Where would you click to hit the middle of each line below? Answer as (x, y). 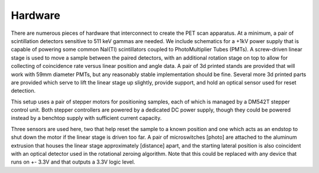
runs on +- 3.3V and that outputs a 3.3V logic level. (73, 162)
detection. (23, 91)
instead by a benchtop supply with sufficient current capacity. (86, 118)
